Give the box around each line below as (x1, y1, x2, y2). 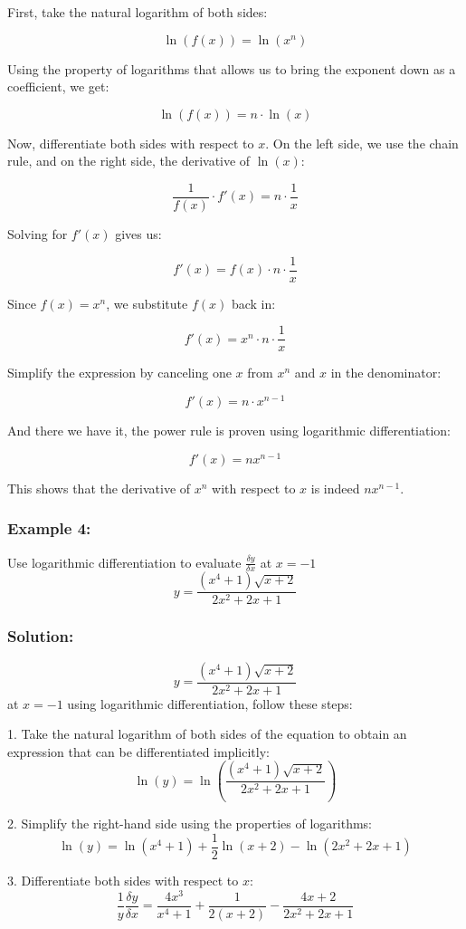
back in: (231, 293, 276, 312)
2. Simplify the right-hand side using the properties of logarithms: (7, 814, 373, 833)
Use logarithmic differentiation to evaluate (7, 552, 242, 571)
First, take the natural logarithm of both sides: (7, 3, 268, 21)
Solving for (7, 225, 68, 244)
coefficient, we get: (7, 77, 109, 96)
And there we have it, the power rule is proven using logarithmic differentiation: (7, 421, 451, 440)
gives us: (115, 225, 162, 244)
